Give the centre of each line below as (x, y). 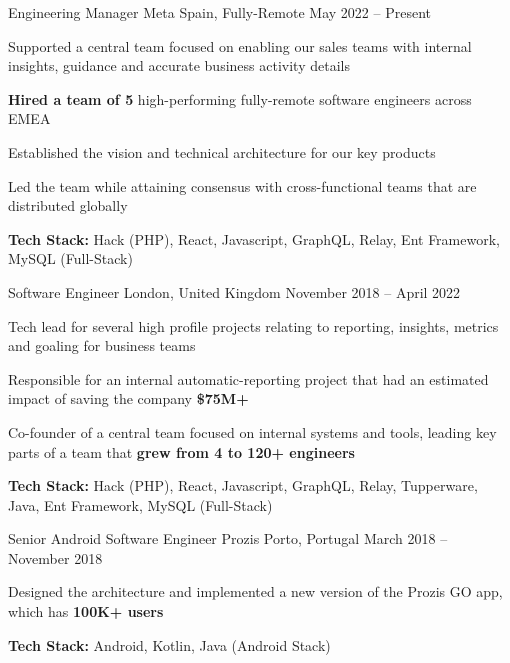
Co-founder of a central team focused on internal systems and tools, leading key (252, 431)
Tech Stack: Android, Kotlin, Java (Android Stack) (169, 644)
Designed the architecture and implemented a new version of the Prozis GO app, (255, 591)
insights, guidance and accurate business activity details (179, 65)
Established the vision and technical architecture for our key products (222, 151)
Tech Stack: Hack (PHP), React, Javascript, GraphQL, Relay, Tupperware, (243, 485)
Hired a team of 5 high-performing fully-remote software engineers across (240, 98)
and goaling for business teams (102, 345)
